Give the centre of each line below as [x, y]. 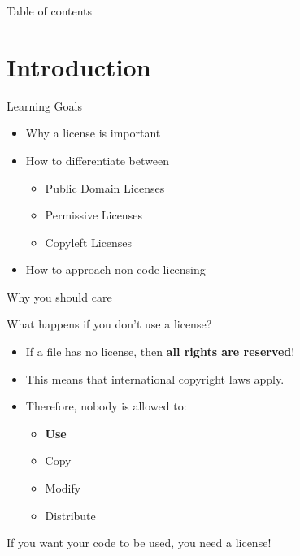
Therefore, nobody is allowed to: [106, 406]
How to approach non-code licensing [115, 269]
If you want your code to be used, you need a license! [139, 543]
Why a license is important [93, 133]
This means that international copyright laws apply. [155, 378]
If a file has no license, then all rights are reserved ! [160, 352]
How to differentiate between [97, 160]
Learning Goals [44, 105]
